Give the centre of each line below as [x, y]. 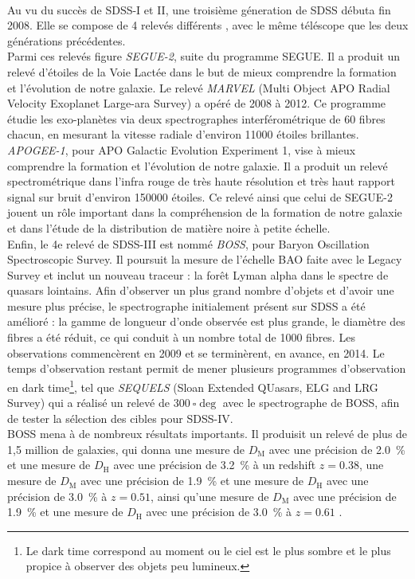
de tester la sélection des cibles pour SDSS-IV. [120, 418]
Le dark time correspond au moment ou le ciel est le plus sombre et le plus [208, 550]
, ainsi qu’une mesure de [210, 496]
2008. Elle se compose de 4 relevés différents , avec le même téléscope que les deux [208, 25]
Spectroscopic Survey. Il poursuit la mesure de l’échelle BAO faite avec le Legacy [205, 259]
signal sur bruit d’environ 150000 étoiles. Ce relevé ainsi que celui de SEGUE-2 [200, 196]
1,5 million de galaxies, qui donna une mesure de [126, 449]
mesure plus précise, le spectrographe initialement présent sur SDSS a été [186, 305]
